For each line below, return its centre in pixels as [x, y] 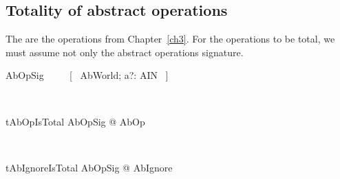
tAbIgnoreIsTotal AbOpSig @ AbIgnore [89, 167]
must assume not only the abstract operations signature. [125, 52]
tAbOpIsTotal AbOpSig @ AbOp [75, 121]
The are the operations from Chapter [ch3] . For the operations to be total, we [170, 39]
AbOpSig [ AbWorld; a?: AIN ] [87, 75]
